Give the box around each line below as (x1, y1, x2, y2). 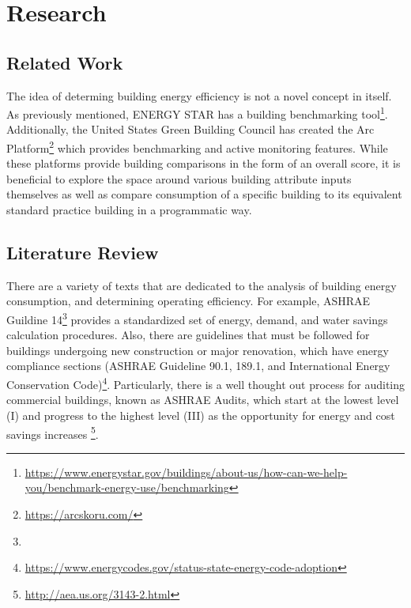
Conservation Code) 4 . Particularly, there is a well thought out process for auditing (6, 374, 405, 392)
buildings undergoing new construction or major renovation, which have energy (6, 342, 389, 358)
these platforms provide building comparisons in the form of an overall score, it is (6, 155, 401, 172)
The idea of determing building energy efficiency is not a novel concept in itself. (6, 87, 392, 104)
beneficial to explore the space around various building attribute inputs (6, 170, 352, 187)
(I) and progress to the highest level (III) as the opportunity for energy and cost (6, 406, 395, 423)
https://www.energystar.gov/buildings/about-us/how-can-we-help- (25, 463, 348, 480)
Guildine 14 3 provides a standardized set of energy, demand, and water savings (6, 309, 388, 327)
